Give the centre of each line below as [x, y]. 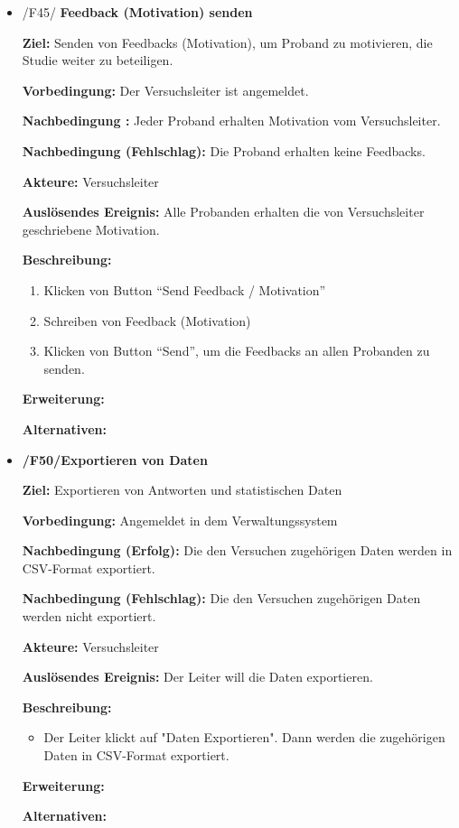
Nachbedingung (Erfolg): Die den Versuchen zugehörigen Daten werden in [237, 550]
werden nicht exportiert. [89, 616]
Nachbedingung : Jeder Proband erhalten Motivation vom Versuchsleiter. [231, 121]
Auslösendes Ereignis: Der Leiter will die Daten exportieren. [197, 677]
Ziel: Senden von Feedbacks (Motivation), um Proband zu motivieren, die [227, 42]
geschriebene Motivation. [91, 229]
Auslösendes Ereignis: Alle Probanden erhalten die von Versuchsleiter [223, 212]
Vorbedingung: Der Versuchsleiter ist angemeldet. [165, 90]
